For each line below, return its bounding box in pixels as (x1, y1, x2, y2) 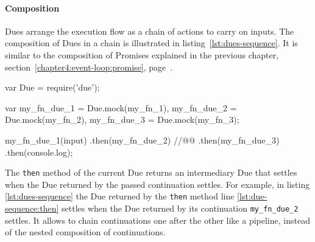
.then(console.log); (5, 145, 73, 158)
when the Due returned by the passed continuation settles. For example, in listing (5, 178, 310, 190)
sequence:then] (5, 202, 59, 215)
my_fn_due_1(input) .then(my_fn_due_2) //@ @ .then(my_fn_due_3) (5, 133, 280, 146)
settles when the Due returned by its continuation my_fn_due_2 (62, 202, 299, 215)
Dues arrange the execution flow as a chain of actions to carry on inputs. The (5, 24, 294, 37)
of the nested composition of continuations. (5, 226, 166, 238)
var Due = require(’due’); (5, 81, 100, 94)
